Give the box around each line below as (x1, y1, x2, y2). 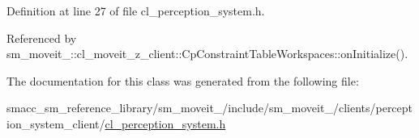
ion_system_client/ (6, 115, 105, 132)
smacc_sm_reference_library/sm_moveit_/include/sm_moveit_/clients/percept (6, 99, 413, 116)
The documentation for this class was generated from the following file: (6, 72, 359, 89)
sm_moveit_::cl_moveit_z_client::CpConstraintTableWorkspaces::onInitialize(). (6, 45, 408, 62)
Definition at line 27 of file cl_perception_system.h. (6, 2, 265, 19)
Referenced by (6, 29, 77, 46)
